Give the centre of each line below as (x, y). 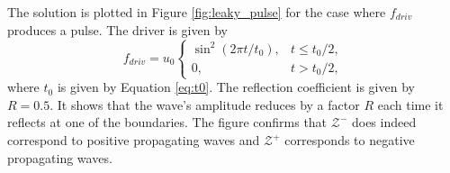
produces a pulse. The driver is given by (117, 29)
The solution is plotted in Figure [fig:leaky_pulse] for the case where (197, 12)
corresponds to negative (350, 140)
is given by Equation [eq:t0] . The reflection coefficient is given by (236, 87)
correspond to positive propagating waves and (134, 140)
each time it (410, 104)
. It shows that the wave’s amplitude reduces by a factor (205, 104)
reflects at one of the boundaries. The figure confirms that (167, 122)
